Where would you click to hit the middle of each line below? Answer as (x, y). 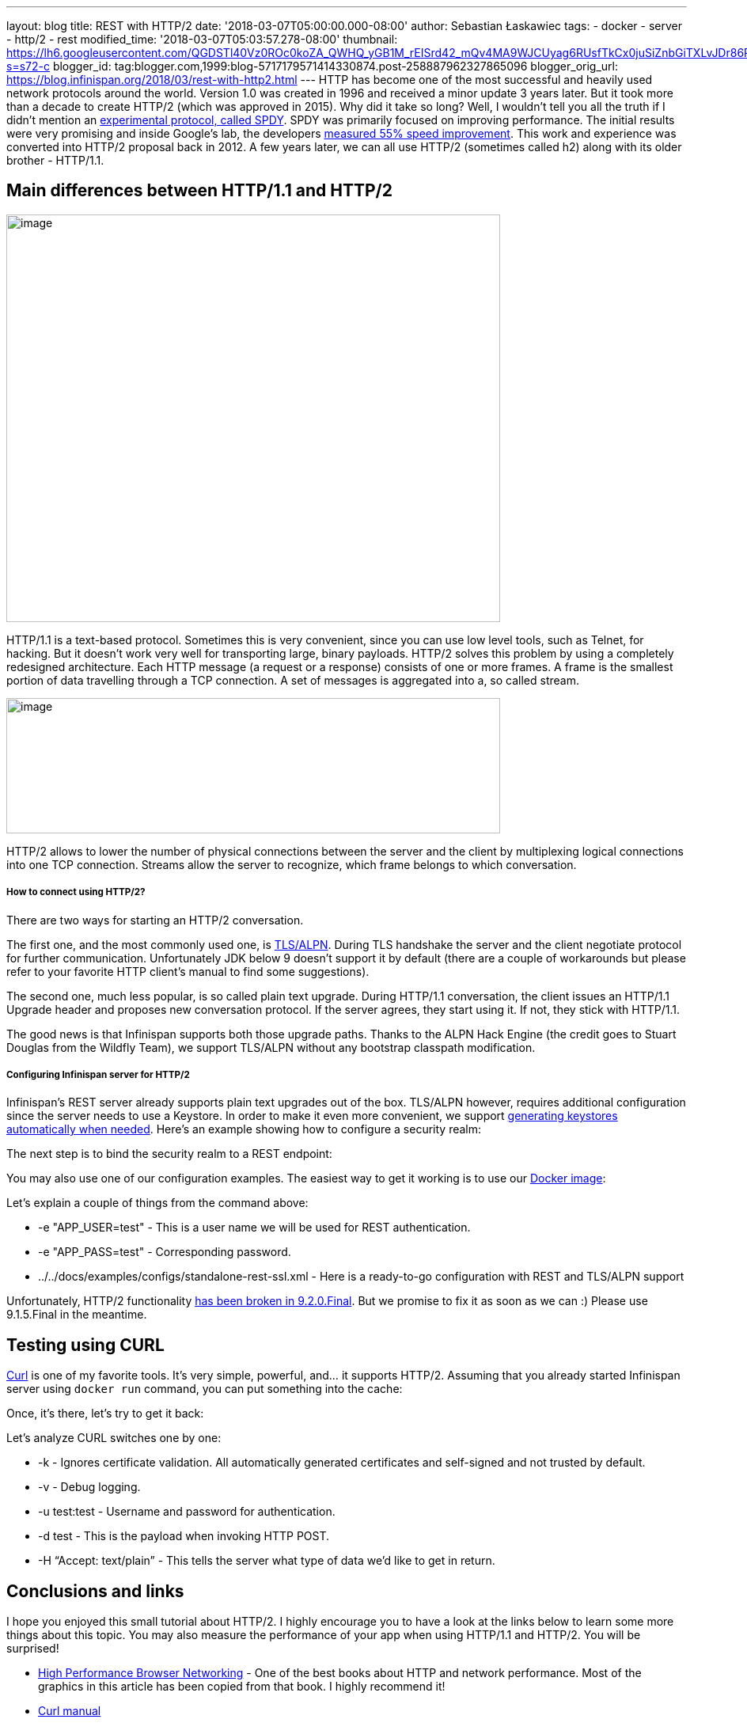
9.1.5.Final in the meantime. (77, 1315)
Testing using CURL (85, 1345)
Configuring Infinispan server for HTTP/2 (98, 1075)
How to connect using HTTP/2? (76, 892)
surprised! (33, 1649)
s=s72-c (28, 66)
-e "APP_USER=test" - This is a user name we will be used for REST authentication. (254, 1228)
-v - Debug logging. (89, 1487)
